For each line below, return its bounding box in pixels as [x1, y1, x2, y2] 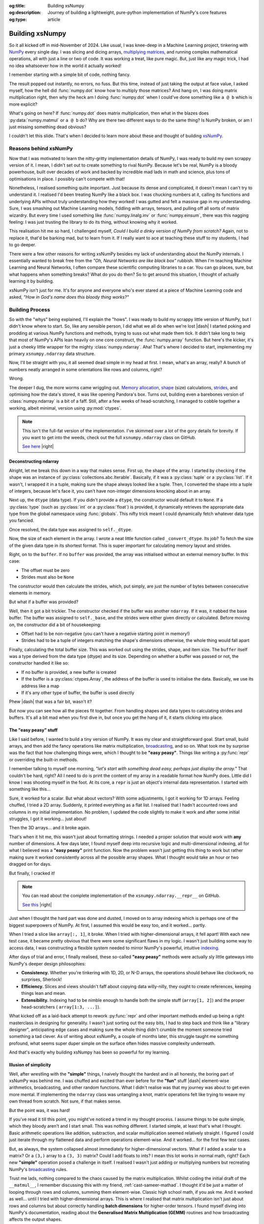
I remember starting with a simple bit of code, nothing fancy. [9, 71, 131, 78]
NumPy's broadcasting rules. [9, 1166, 68, 1172]
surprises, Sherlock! [21, 977, 62, 983]
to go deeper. [9, 242, 36, 248]
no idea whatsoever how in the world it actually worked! [9, 63, 122, 69]
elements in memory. [9, 590, 51, 596]
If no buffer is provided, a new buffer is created [21, 669, 117, 675]
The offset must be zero [21, 567, 70, 573]
